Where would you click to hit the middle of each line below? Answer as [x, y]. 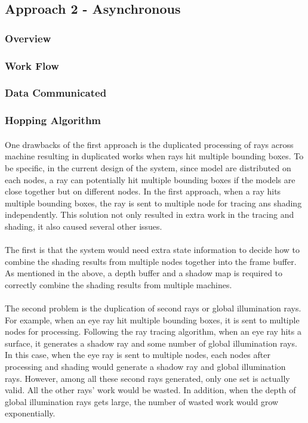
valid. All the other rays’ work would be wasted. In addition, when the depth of [150, 390]
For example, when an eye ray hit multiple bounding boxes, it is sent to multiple [152, 319]
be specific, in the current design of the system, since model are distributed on [148, 167]
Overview [28, 38]
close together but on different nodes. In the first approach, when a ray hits [143, 191]
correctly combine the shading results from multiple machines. [118, 284]
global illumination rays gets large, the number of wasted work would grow [142, 401]
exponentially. [30, 413]
